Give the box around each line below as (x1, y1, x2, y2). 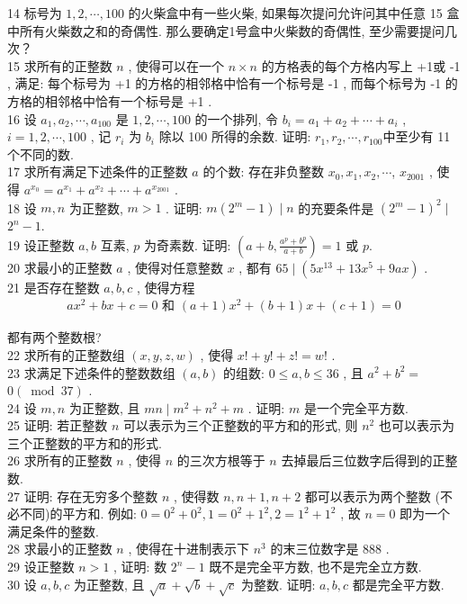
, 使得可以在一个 (128, 56, 224, 75)
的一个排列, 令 (194, 109, 279, 128)
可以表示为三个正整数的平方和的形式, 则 (122, 416, 358, 435)
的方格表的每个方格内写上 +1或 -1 (261, 56, 461, 75)
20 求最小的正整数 (7, 257, 112, 276)
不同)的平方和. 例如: (19, 504, 137, 523)
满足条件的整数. (7, 521, 99, 540)
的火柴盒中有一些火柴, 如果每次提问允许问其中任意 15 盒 (128, 4, 460, 22)
